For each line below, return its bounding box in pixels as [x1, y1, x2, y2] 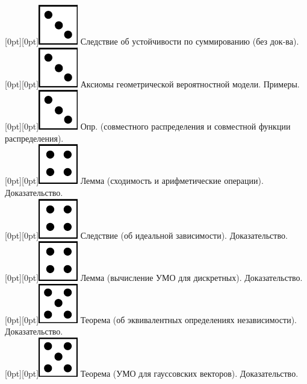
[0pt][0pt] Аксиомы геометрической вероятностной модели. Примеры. [5, 77, 300, 90]
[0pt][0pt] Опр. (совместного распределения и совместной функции [5, 120, 291, 133]
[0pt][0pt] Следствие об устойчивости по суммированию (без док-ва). [5, 35, 299, 47]
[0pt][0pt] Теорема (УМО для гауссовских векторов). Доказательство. [5, 367, 299, 379]
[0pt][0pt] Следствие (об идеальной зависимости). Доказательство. [5, 228, 288, 241]
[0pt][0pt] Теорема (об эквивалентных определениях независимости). [5, 313, 297, 326]
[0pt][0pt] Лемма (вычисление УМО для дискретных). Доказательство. [5, 271, 303, 284]
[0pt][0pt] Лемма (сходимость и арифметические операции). [5, 174, 264, 187]
